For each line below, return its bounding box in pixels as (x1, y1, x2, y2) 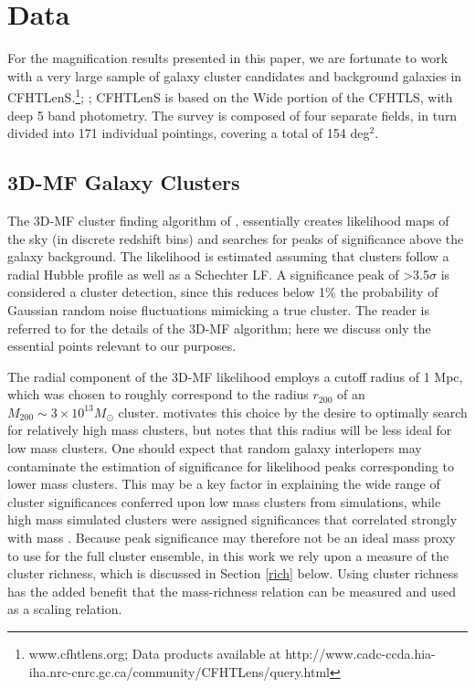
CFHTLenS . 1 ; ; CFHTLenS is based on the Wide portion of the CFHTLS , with (7, 85, 453, 106)
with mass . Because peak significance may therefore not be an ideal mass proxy (7, 528, 456, 547)
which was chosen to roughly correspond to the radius (7, 385, 309, 404)
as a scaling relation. (7, 599, 122, 619)
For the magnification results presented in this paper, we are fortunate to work (7, 48, 449, 68)
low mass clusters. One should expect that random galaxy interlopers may (7, 439, 422, 458)
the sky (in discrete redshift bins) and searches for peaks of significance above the (7, 228, 464, 248)
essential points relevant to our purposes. (7, 336, 237, 355)
